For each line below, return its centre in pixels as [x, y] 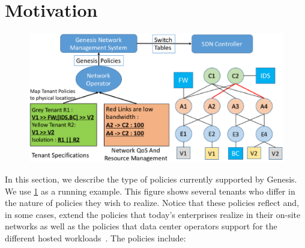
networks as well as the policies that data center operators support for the [141, 226]
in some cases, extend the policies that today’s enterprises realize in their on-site [153, 214]
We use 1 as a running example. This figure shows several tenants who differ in [150, 191]
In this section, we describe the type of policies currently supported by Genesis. [151, 179]
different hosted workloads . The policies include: [95, 238]
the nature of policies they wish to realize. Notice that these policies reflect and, [152, 203]
